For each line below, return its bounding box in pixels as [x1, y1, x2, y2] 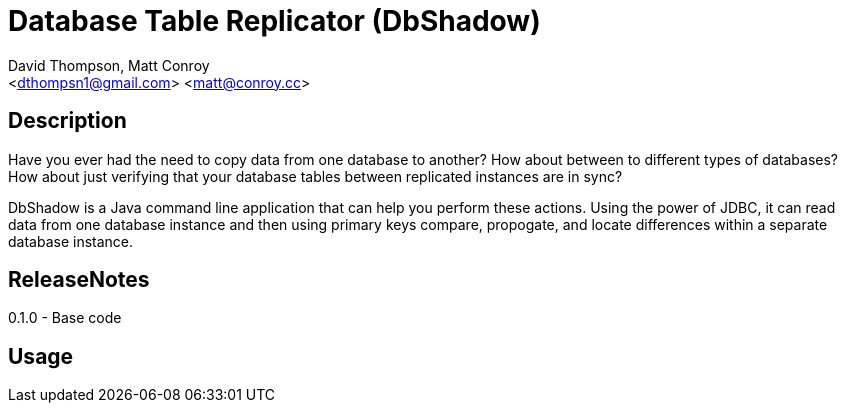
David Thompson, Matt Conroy [8, 56, 210, 74]
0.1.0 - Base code [8, 309, 122, 327]
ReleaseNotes [8, 267, 150, 293]
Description [8, 108, 127, 134]
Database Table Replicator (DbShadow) [8, 4, 541, 38]
